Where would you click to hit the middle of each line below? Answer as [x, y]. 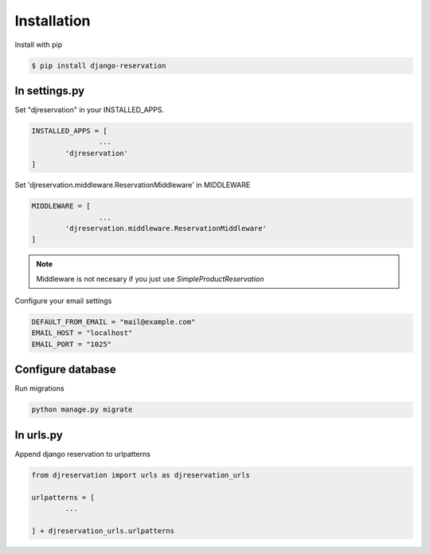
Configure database [65, 370]
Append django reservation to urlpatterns [83, 454]
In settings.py [50, 90]
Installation [53, 21]
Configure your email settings [63, 301]
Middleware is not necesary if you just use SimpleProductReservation [150, 279]
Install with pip [39, 45]
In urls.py [39, 435]
